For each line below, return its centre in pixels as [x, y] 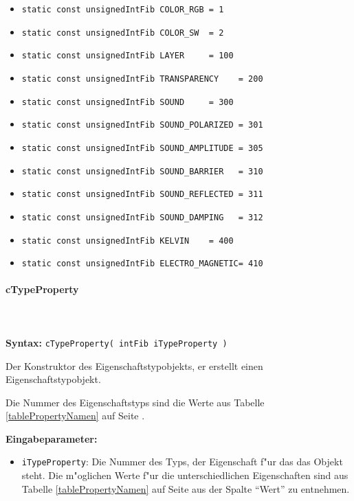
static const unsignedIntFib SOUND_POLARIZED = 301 [142, 125]
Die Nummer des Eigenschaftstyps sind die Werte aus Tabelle [135, 402]
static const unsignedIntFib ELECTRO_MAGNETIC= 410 [142, 264]
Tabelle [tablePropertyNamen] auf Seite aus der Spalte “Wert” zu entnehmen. [186, 488]
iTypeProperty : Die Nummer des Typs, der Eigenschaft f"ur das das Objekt [182, 462]
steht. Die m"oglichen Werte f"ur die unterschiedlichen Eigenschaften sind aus [185, 475]
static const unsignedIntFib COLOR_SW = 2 [123, 33]
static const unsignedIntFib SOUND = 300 [128, 102]
